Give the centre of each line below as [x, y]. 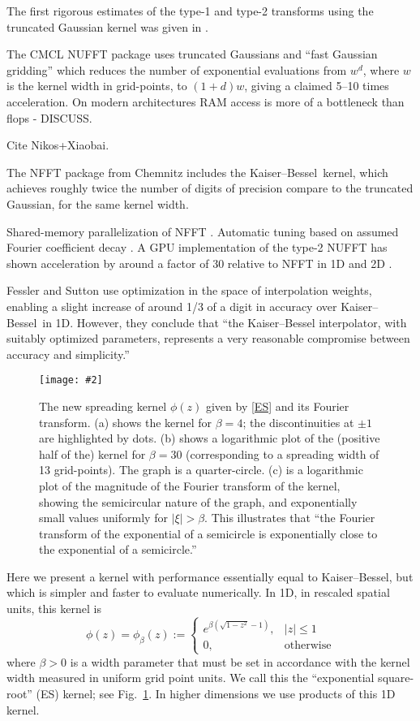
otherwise [308, 646]
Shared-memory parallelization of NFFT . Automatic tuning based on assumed [203, 231]
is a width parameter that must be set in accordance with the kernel [240, 661]
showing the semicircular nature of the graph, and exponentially [198, 501]
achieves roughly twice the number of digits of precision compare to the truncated [210, 188]
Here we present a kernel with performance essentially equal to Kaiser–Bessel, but [210, 576]
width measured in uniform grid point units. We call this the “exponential [191, 678]
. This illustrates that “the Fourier [290, 518]
